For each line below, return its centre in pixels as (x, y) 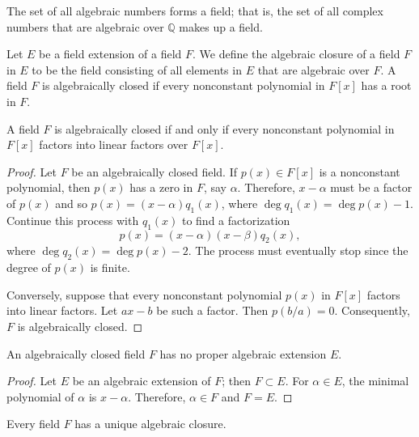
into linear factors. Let (62, 310)
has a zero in (161, 187)
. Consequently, (372, 310)
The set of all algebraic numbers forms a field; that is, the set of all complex (195, 11)
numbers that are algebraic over (85, 26)
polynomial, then (49, 187)
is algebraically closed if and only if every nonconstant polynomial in (224, 128)
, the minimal (375, 381)
